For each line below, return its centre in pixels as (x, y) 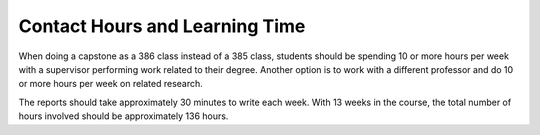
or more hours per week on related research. (111, 84)
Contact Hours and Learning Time (162, 26)
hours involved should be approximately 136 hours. (123, 116)
